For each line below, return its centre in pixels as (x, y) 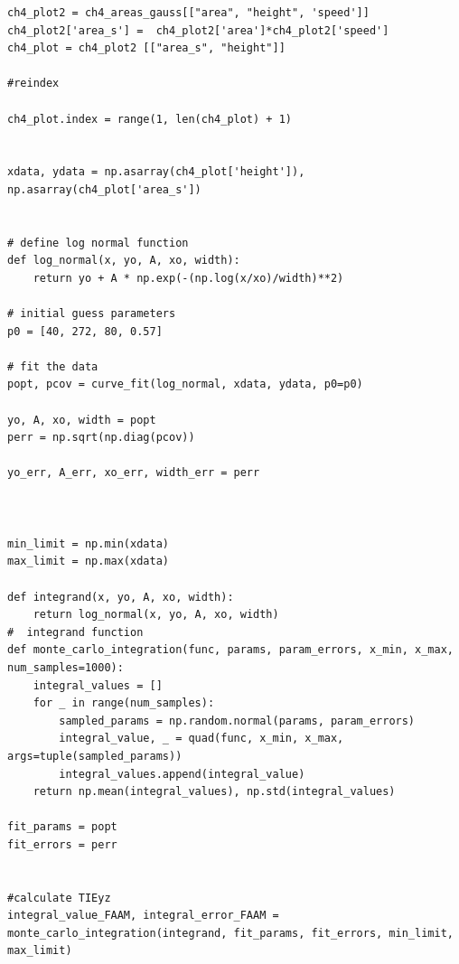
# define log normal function (98, 243)
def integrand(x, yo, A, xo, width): (121, 597)
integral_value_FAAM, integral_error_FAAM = (143, 916)
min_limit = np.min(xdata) (88, 543)
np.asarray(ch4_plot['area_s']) (104, 189)
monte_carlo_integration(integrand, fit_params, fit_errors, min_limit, (230, 933)
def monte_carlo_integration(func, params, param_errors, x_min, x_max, (230, 650)
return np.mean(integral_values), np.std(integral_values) (214, 792)
